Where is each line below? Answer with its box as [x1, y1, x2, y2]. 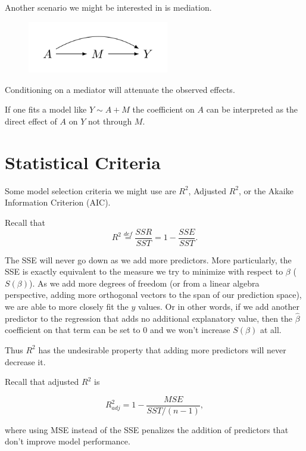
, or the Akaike [239, 184, 293, 197]
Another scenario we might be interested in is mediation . [5, 1, 212, 13]
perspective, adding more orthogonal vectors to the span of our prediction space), [5, 288, 302, 301]
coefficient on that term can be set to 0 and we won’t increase [5, 324, 230, 336]
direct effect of [5, 115, 57, 127]
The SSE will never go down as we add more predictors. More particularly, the [5, 253, 292, 266]
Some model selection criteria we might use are [5, 184, 176, 197]
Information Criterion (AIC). [5, 196, 111, 209]
